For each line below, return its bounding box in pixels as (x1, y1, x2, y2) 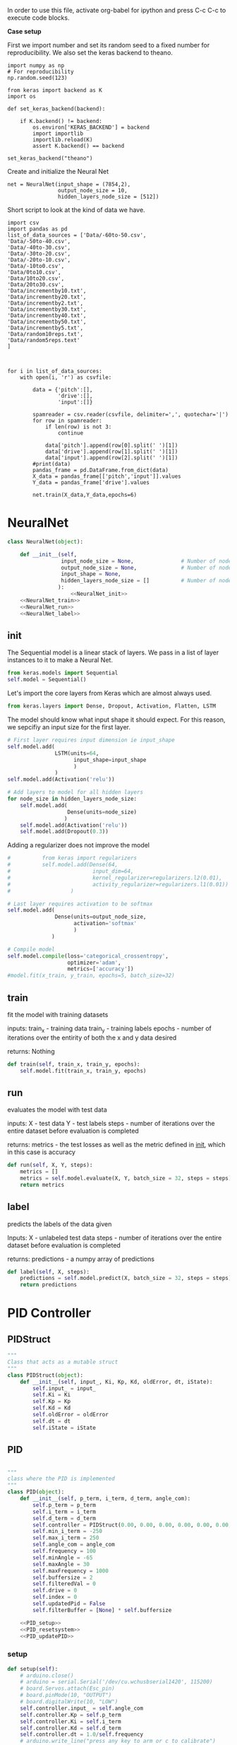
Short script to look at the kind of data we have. (7, 206, 146, 214)
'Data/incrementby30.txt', (7, 306, 87, 313)
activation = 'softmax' (73, 920, 138, 927)
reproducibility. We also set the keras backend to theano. (7, 49, 173, 57)
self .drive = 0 (32, 1587, 78, 1594)
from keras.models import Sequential (7, 669, 119, 677)
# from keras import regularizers (7, 854, 138, 862)
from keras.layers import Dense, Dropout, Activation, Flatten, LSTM (7, 703, 217, 710)
